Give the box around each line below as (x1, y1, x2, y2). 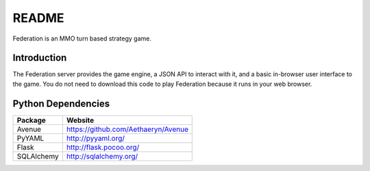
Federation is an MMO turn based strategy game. (12, 34, 152, 43)
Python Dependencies (12, 98, 110, 109)
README (12, 10, 64, 25)
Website (66, 115, 95, 125)
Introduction (12, 52, 67, 64)
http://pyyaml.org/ (66, 133, 125, 143)
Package (16, 115, 46, 125)
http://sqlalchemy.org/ (66, 151, 138, 161)
